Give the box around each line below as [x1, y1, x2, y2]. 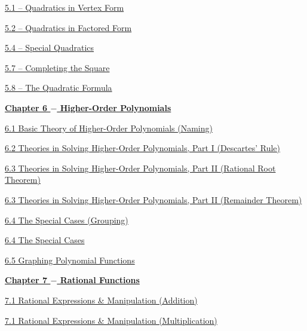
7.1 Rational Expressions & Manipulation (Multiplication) [5, 314, 217, 326]
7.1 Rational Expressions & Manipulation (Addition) [5, 293, 198, 306]
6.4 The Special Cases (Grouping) [5, 213, 128, 226]
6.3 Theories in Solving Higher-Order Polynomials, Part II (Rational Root [5, 161, 276, 174]
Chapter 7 [5, 274, 48, 286]
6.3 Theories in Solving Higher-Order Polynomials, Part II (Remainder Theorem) [5, 193, 302, 206]
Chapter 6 [5, 101, 48, 114]
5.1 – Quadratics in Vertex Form [5, 1, 124, 13]
